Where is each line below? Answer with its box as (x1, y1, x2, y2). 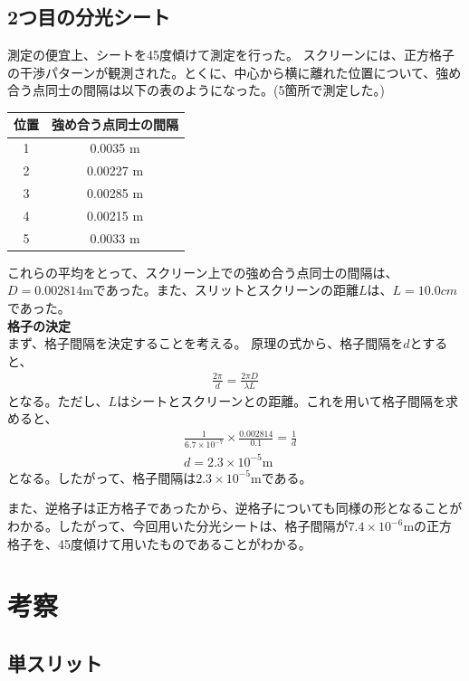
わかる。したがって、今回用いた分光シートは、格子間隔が (7, 516, 349, 535)
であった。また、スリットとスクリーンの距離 (92, 280, 359, 299)
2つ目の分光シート (7, 3, 171, 31)
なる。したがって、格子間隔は (19, 468, 196, 487)
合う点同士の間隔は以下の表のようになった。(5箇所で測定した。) (7, 80, 385, 99)
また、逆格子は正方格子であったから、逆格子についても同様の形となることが (7, 498, 463, 517)
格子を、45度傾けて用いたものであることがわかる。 (7, 534, 311, 553)
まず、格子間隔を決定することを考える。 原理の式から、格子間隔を (7, 334, 404, 353)
